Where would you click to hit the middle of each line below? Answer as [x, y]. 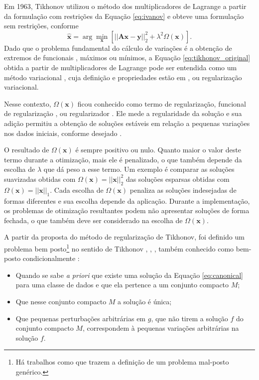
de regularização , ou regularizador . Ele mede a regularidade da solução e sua [123, 113]
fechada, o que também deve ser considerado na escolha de [93, 220]
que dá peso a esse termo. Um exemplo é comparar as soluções [139, 169]
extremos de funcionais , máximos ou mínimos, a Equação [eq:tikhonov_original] [127, 58]
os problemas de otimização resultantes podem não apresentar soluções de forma [127, 210]
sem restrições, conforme [41, 26]
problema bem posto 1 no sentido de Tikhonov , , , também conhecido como [119, 248]
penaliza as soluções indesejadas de [183, 190]
